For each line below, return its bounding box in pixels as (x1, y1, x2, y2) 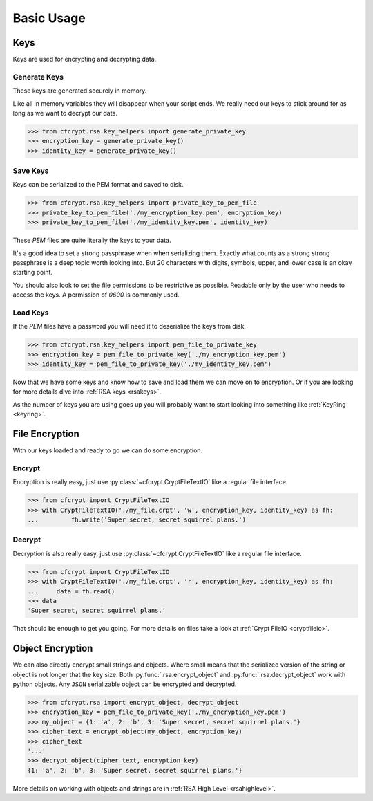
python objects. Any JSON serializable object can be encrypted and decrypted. (12, 680, 237, 688)
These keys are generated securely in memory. (12, 86, 147, 95)
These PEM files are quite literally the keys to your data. (12, 236, 171, 245)
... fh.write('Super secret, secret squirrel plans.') (27, 516, 247, 524)
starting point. (12, 268, 53, 277)
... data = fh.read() (27, 587, 115, 595)
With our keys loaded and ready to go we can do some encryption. (12, 446, 203, 454)
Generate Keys (12, 72, 64, 82)
